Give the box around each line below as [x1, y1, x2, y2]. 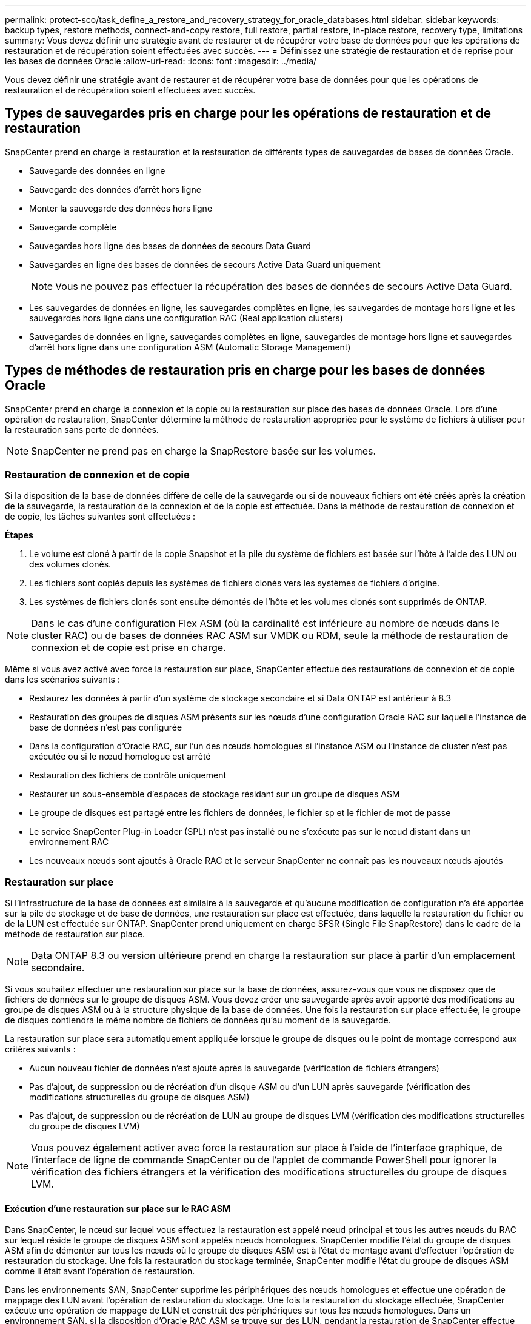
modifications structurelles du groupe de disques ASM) [29, 1092, 250, 1103]
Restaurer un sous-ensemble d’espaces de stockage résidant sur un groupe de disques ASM [29, 789, 400, 800]
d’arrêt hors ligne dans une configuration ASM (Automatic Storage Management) [29, 341, 351, 352]
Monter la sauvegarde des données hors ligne [29, 202, 213, 213]
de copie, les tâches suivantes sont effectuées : [5, 511, 196, 522]
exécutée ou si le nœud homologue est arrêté [29, 751, 211, 762]
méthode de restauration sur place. [5, 929, 145, 940]
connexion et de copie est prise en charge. [31, 641, 226, 654]
